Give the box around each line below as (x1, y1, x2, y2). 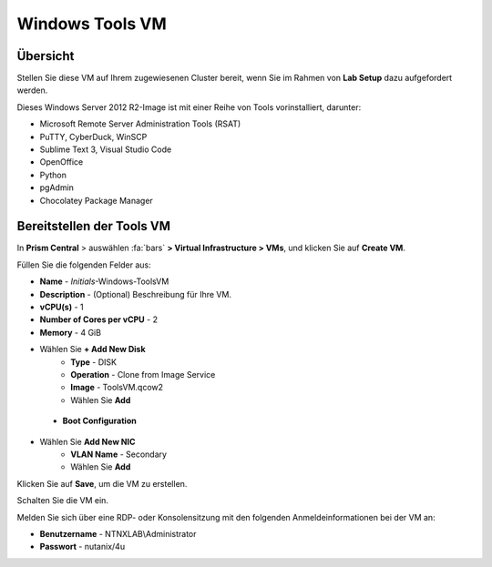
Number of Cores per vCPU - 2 (39, 314, 159, 325)
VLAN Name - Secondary (70, 449, 168, 460)
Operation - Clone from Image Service (70, 370, 216, 380)
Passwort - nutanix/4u (39, 542, 126, 552)
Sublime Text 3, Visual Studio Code (39, 144, 172, 155)
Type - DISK (70, 356, 118, 368)
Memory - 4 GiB (39, 327, 102, 338)
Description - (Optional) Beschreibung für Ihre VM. (39, 289, 232, 299)
